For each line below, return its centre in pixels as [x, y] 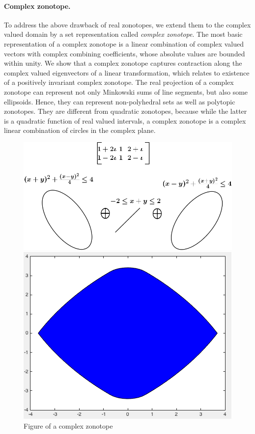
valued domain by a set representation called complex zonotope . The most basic [123, 34]
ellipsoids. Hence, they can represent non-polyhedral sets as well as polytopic [120, 101]
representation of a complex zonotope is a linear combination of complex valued [124, 43]
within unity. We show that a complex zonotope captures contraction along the [123, 63]
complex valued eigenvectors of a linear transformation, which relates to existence [127, 72]
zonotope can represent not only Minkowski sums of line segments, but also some [126, 91]
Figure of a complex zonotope [68, 426]
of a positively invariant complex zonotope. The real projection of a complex [119, 82]
